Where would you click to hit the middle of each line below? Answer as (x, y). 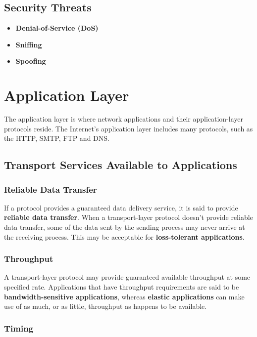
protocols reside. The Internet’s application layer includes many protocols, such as (128, 128)
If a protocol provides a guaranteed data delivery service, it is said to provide (121, 207)
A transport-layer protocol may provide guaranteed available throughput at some (127, 277)
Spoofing (31, 61)
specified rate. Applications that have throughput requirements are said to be (122, 287)
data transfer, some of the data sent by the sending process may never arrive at (125, 227)
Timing (19, 328)
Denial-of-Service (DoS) (57, 28)
